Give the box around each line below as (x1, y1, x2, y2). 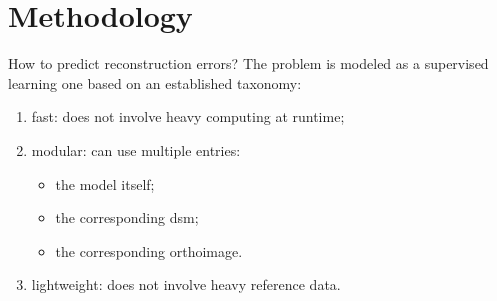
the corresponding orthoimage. (55, 240, 243, 261)
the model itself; (55, 173, 155, 194)
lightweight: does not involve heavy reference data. (31, 274, 341, 295)
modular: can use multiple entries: (31, 139, 241, 160)
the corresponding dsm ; (55, 207, 199, 228)
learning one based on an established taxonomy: (8, 72, 302, 93)
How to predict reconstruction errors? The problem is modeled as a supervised (8, 53, 489, 74)
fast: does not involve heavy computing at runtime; (31, 106, 345, 127)
